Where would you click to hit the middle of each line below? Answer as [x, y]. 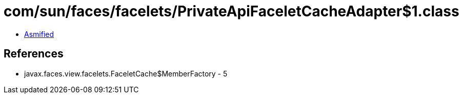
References [34, 54]
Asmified [39, 34]
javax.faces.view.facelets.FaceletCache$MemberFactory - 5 [126, 73]
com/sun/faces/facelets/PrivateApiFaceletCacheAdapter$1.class [231, 11]
